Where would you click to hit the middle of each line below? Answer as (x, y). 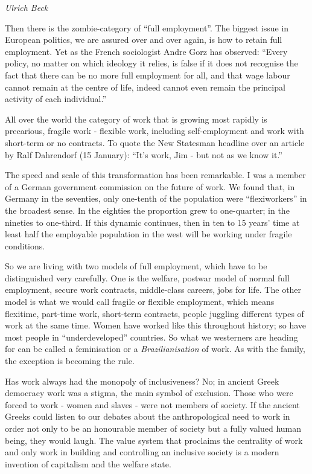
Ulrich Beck (27, 7)
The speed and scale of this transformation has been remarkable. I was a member (155, 175)
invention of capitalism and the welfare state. (88, 463)
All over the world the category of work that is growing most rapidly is (136, 119)
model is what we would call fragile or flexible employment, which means (140, 302)
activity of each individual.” (56, 99)
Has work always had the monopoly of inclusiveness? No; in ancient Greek (142, 381)
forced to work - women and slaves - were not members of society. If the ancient (152, 404)
